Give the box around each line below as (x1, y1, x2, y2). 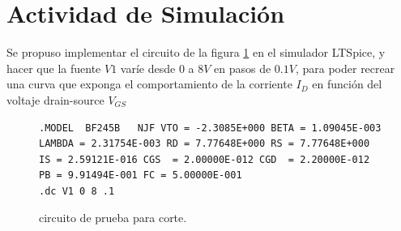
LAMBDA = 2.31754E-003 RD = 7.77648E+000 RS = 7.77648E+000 (39, 138, 370, 150)
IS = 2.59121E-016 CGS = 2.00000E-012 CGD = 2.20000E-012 (39, 153, 370, 165)
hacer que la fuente (6, 59, 101, 76)
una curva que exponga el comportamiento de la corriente (6, 75, 292, 92)
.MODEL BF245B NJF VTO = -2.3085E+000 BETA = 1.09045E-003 (39, 122, 382, 134)
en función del (312, 75, 382, 92)
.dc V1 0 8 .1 (39, 185, 115, 197)
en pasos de (214, 59, 271, 76)
